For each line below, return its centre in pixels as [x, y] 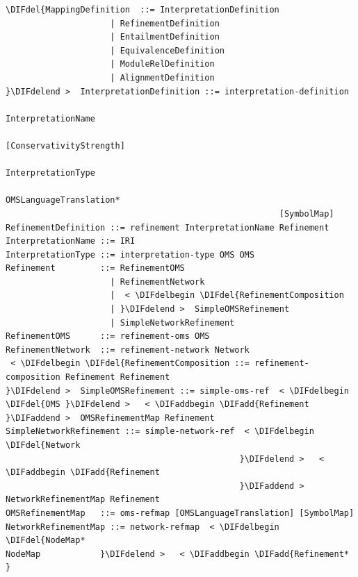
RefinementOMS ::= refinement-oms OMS [108, 336]
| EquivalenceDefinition [167, 50]
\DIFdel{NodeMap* [46, 541]
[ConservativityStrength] [65, 145]
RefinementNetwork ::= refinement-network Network [128, 350]
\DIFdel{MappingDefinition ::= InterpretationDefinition [143, 10]
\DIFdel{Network [43, 445]
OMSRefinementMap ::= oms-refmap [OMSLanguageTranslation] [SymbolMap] [180, 513]
